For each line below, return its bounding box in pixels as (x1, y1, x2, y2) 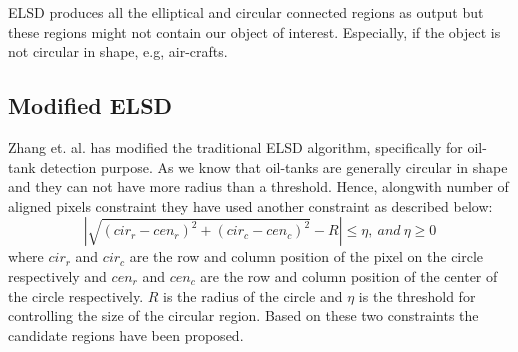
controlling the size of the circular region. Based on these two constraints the (8, 305, 479, 326)
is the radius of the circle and (163, 285, 343, 306)
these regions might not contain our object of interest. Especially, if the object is (8, 21, 501, 42)
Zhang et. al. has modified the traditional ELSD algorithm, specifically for (8, 136, 463, 157)
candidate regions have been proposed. (8, 324, 244, 345)
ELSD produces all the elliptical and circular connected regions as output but (8, 2, 484, 22)
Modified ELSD (8, 90, 173, 121)
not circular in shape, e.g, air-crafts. (8, 41, 228, 62)
